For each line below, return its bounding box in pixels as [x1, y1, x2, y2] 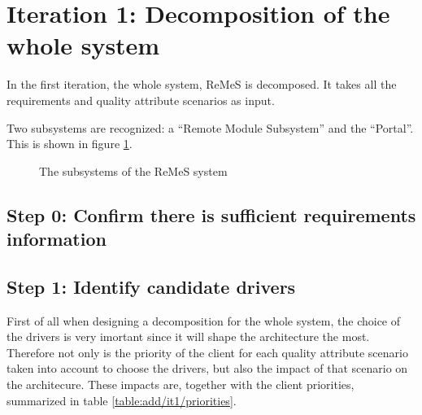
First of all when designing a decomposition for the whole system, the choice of [7, 312, 401, 329]
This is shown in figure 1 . [7, 135, 133, 152]
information [7, 226, 107, 251]
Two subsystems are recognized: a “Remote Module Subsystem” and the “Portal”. [7, 119, 414, 136]
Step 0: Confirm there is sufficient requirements [7, 202, 416, 227]
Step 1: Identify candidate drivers [7, 273, 296, 299]
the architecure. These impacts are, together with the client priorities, [7, 376, 355, 393]
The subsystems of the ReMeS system [39, 162, 228, 179]
